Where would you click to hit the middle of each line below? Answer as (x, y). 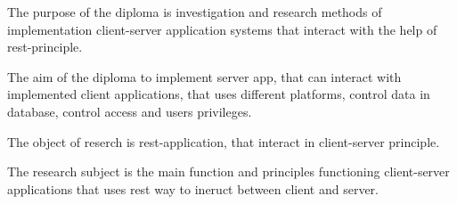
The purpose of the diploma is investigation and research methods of (195, 12)
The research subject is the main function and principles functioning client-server (228, 171)
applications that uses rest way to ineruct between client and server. (193, 188)
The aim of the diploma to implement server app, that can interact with (204, 76)
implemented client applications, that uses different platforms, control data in (219, 94)
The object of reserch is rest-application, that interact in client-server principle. (224, 141)
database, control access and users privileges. (130, 111)
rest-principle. (45, 47)
